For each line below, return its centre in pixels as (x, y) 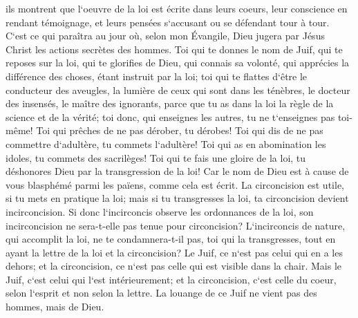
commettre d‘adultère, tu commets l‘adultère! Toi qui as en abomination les (166, 143)
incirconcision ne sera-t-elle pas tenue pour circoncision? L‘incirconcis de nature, (176, 225)
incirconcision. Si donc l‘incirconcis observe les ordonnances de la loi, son (160, 211)
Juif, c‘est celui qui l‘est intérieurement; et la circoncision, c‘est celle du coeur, (171, 279)
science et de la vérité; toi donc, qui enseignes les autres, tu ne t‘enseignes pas (170, 116)
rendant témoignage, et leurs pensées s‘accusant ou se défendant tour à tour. (168, 22)
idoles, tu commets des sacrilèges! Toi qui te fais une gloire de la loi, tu (156, 157)
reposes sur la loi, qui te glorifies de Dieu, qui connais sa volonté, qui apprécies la (178, 63)
